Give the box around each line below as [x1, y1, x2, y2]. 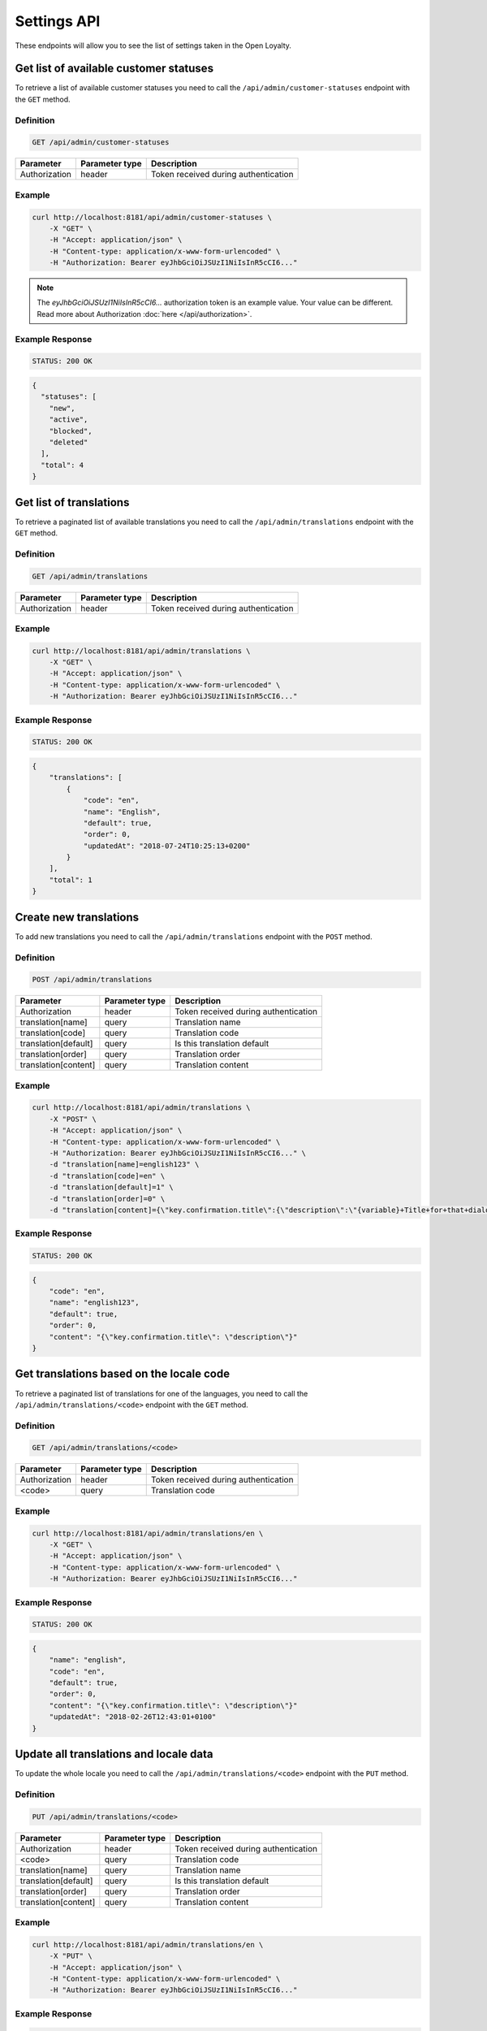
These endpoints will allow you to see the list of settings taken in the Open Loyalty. [15, 41, 292, 50]
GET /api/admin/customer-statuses [32, 138, 170, 147]
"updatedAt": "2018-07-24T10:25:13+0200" [83, 841, 251, 851]
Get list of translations [15, 496, 130, 509]
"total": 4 [41, 460, 84, 470]
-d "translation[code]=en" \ [49, 1171, 166, 1180]
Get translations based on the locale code [15, 1367, 231, 1381]
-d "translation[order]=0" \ [49, 1194, 166, 1203]
